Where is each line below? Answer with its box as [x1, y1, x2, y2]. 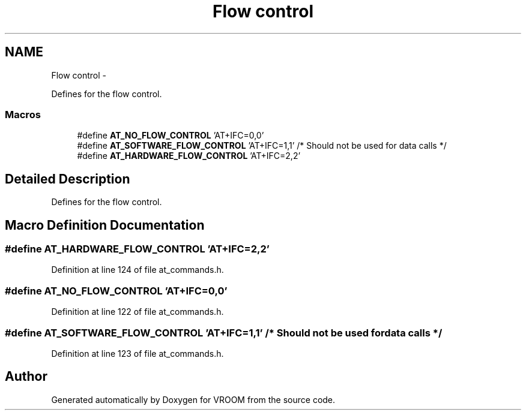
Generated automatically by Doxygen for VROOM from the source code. [51, 394, 336, 405]
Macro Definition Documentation [5, 217, 205, 233]
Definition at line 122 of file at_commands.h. [51, 306, 224, 317]
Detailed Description [5, 171, 130, 187]
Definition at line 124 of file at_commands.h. [51, 264, 224, 275]
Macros [5, 108, 41, 121]
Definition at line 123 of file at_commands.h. [51, 348, 224, 359]
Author [5, 369, 47, 384]
